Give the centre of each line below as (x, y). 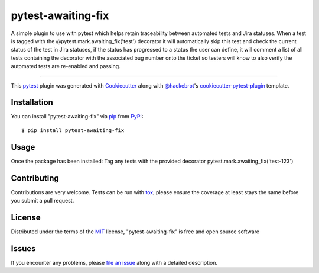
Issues (23, 248)
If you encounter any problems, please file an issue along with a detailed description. (114, 262)
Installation (32, 103)
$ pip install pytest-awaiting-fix (73, 130)
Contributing (35, 178)
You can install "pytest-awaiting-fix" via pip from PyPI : (77, 117)
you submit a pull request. (43, 200)
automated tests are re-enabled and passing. (66, 66)
